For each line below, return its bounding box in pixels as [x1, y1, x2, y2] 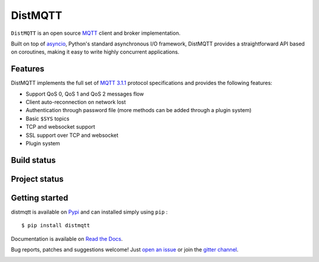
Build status [11, 155, 56, 165]
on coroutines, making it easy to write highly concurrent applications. [11, 48, 180, 55]
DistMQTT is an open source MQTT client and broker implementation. [11, 30, 181, 37]
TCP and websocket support [25, 123, 96, 130]
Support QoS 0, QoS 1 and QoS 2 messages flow [25, 90, 144, 97]
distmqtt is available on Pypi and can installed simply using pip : [11, 208, 168, 215]
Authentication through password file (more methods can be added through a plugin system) [25, 107, 252, 114]
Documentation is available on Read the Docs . [11, 235, 123, 242]
